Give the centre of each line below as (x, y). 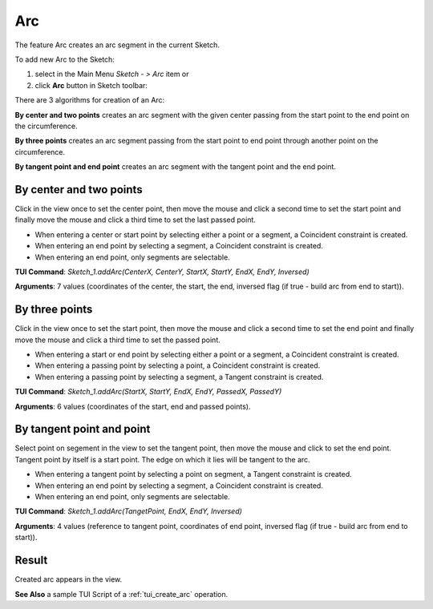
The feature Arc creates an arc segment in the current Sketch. (117, 45)
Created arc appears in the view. (69, 579)
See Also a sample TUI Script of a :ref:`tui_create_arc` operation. (121, 594)
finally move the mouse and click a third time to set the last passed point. (136, 220)
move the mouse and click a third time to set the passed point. (117, 340)
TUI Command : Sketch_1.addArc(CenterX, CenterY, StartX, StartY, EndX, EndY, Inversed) (162, 272)
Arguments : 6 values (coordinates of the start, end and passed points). (133, 406)
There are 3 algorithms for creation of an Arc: (90, 100)
